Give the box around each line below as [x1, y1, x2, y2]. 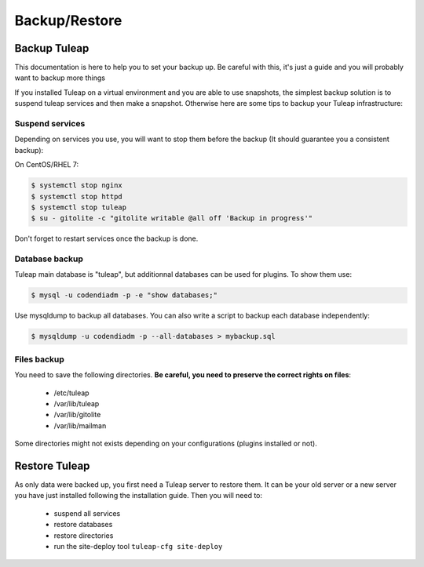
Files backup [14, 354, 64, 365]
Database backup [14, 253, 84, 264]
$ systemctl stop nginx [31, 181, 123, 190]
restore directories [53, 530, 114, 540]
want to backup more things [14, 73, 106, 82]
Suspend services [14, 118, 86, 129]
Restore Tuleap [14, 459, 90, 472]
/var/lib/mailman [53, 420, 107, 431]
